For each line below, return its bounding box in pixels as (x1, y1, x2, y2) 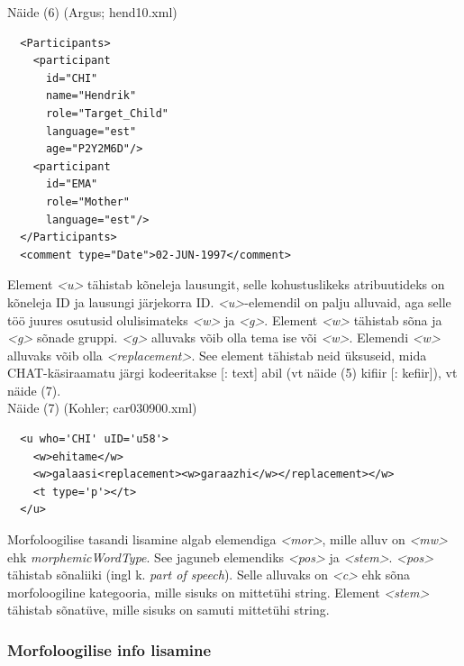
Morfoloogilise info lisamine (7, 638, 212, 661)
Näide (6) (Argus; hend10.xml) (7, 3, 177, 21)
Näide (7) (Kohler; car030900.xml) (7, 398, 197, 417)
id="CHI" (45, 71, 98, 85)
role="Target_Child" (45, 106, 168, 120)
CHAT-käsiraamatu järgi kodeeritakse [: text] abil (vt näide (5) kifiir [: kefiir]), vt (7, 363, 458, 382)
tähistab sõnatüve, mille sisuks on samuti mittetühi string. (7, 600, 330, 619)
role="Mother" (45, 195, 131, 208)
